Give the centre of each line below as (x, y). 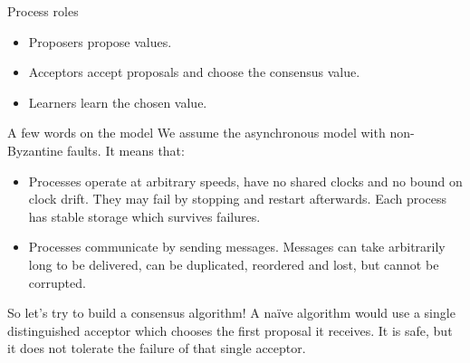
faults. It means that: (125, 150)
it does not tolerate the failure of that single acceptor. (157, 348)
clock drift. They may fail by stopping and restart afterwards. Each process (238, 199)
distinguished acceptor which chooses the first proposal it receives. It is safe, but (230, 330)
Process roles (43, 11)
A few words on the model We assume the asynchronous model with (197, 133)
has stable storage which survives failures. (144, 216)
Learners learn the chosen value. (118, 102)
